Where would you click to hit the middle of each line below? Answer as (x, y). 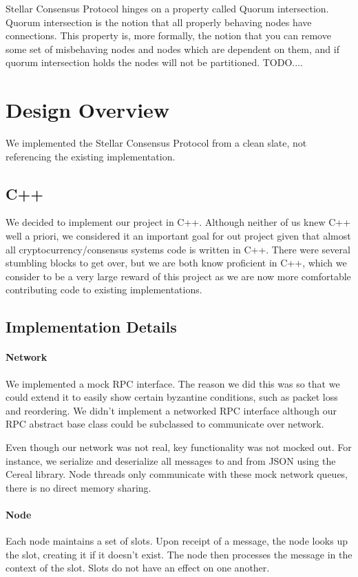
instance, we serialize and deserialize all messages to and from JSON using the (171, 460)
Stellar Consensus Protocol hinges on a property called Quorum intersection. (167, 8)
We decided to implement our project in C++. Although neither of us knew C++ (178, 222)
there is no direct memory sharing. (78, 487)
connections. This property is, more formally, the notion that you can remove (168, 35)
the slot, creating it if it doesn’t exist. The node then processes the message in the (179, 554)
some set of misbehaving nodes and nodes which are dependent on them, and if (172, 49)
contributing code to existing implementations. (104, 290)
